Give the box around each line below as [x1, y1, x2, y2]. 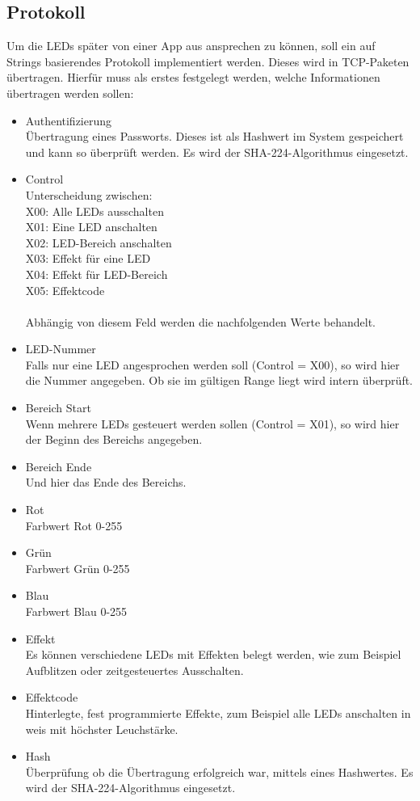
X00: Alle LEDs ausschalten [25, 202, 164, 219]
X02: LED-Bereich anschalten [25, 234, 172, 251]
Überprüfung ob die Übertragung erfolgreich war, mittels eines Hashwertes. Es [25, 763, 414, 780]
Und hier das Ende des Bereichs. [25, 474, 187, 491]
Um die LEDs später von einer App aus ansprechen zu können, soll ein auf [6, 37, 376, 54]
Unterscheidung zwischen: [25, 186, 153, 203]
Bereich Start [25, 399, 91, 416]
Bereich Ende [25, 457, 92, 474]
